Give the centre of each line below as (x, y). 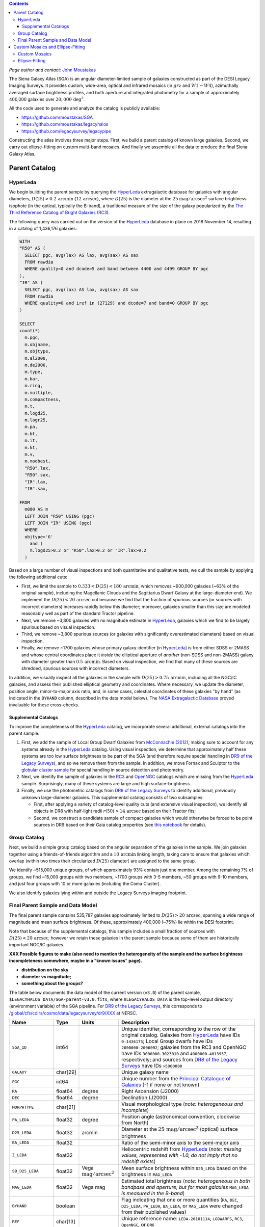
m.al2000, (37, 358)
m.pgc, (33, 338)
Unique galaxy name (145, 1072)
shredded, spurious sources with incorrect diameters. (76, 668)
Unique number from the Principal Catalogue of (176, 1079)
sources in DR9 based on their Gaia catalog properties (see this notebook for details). (120, 825)
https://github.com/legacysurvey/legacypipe (66, 131)
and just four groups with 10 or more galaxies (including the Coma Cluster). (85, 884)
